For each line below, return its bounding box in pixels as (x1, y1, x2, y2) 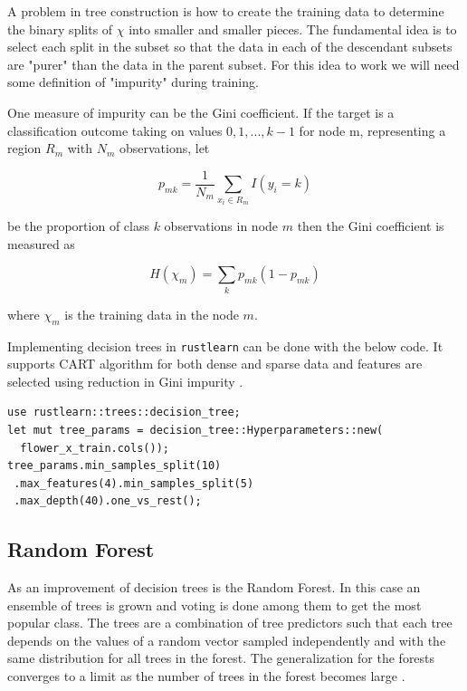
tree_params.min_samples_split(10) (7, 459, 222, 473)
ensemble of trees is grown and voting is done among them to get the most (7, 595, 422, 614)
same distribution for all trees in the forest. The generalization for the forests (7, 648, 435, 667)
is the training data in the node (64, 304, 239, 323)
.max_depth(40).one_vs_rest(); (14, 494, 202, 508)
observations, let (119, 139, 210, 158)
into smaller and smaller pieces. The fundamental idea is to (129, 19, 457, 38)
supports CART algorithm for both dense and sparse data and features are (7, 354, 423, 373)
